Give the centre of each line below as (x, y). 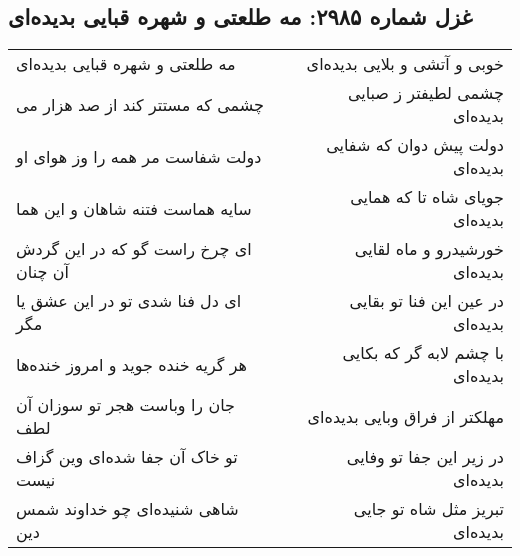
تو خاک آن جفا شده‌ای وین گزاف (127, 457)
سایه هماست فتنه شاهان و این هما (134, 208)
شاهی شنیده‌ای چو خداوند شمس (127, 509)
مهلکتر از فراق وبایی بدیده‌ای (405, 416)
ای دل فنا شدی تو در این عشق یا (129, 301)
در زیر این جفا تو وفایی (425, 457)
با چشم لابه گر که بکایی (423, 353)
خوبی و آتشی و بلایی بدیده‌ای (405, 64)
